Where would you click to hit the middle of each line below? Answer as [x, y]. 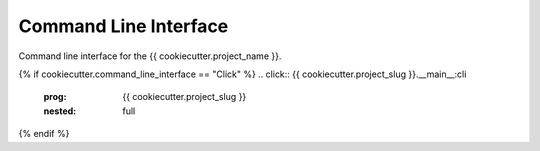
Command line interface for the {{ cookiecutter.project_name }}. [150, 56]
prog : [55, 97]
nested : [60, 111]
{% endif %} [44, 134]
